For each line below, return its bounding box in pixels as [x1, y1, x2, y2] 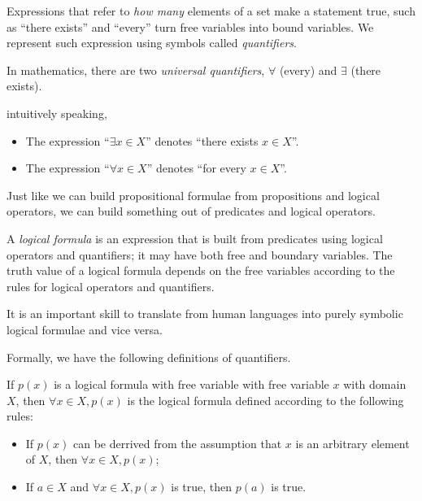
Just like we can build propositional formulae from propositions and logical [7, 186, 380, 203]
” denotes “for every [146, 159, 246, 176]
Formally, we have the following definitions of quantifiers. [7, 348, 291, 365]
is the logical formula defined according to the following [127, 391, 404, 408]
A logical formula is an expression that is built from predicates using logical [7, 229, 383, 246]
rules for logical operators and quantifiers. [7, 277, 215, 294]
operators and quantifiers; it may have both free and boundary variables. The [7, 246, 393, 263]
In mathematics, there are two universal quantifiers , [7, 61, 265, 78]
